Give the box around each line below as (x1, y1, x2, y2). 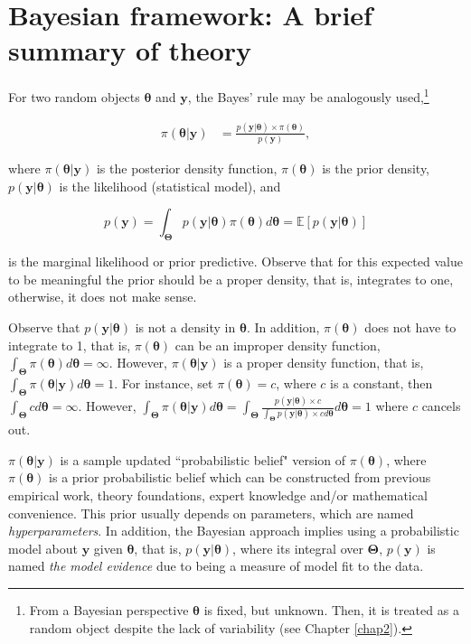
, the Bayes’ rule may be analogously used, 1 (187, 85, 429, 106)
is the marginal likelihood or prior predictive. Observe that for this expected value (8, 252, 463, 271)
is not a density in (135, 317, 236, 336)
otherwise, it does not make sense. (8, 287, 197, 306)
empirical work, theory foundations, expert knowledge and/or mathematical (8, 486, 428, 505)
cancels (421, 397, 461, 415)
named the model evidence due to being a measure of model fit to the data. (8, 556, 424, 575)
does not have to (364, 317, 457, 336)
